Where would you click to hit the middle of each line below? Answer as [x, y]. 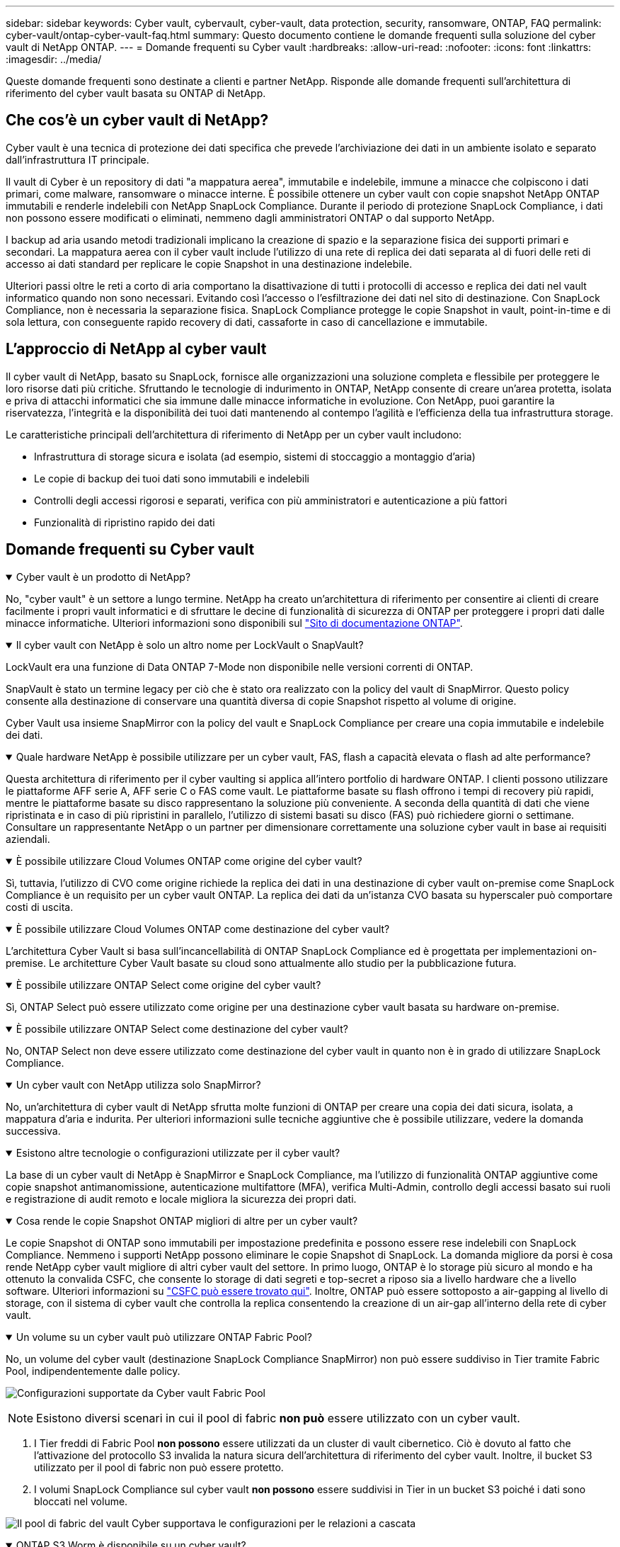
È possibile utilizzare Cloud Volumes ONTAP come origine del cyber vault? [189, 861]
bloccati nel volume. [81, 1501]
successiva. [33, 1130]
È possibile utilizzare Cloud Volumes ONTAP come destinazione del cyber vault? [203, 929]
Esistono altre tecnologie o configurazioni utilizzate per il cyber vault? [178, 1152]
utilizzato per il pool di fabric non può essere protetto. [159, 1467]
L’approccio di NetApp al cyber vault [136, 349]
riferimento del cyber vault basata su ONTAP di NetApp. [136, 93]
